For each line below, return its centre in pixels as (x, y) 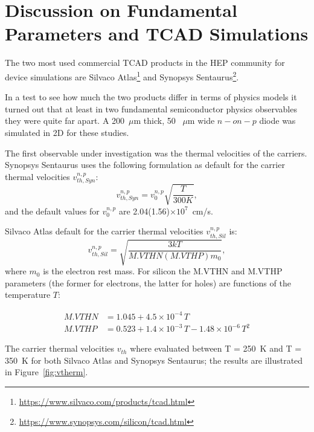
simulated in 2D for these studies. (67, 132)
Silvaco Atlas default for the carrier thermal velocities (104, 231)
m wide (201, 121)
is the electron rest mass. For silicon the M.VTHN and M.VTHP (163, 271)
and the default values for (52, 211)
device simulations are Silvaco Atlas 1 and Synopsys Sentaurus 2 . (122, 76)
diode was (277, 121)
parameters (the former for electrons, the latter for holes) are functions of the (148, 282)
